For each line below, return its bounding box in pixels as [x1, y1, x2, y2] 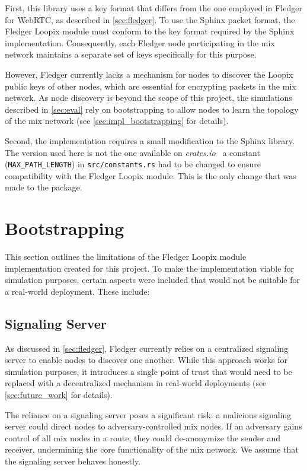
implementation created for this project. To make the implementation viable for [5, 262, 294, 274]
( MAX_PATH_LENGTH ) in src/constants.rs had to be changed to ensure [5, 158, 261, 170]
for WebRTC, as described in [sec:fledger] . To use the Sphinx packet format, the [5, 13, 295, 26]
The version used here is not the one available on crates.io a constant [5, 146, 260, 158]
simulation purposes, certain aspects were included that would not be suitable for [5, 273, 300, 286]
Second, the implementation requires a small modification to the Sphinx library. [5, 134, 295, 147]
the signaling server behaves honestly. [5, 455, 141, 467]
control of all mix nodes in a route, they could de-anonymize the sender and [5, 431, 280, 444]
